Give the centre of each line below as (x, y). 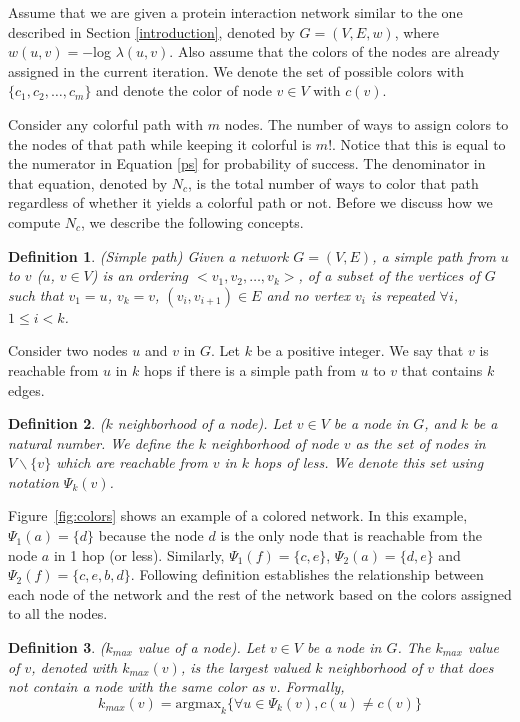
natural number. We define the (101, 442)
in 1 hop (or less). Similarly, (139, 554)
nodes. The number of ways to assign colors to (366, 123)
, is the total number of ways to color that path (333, 182)
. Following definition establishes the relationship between (307, 574)
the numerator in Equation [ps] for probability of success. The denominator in (247, 163)
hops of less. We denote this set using (369, 462)
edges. (26, 389)
